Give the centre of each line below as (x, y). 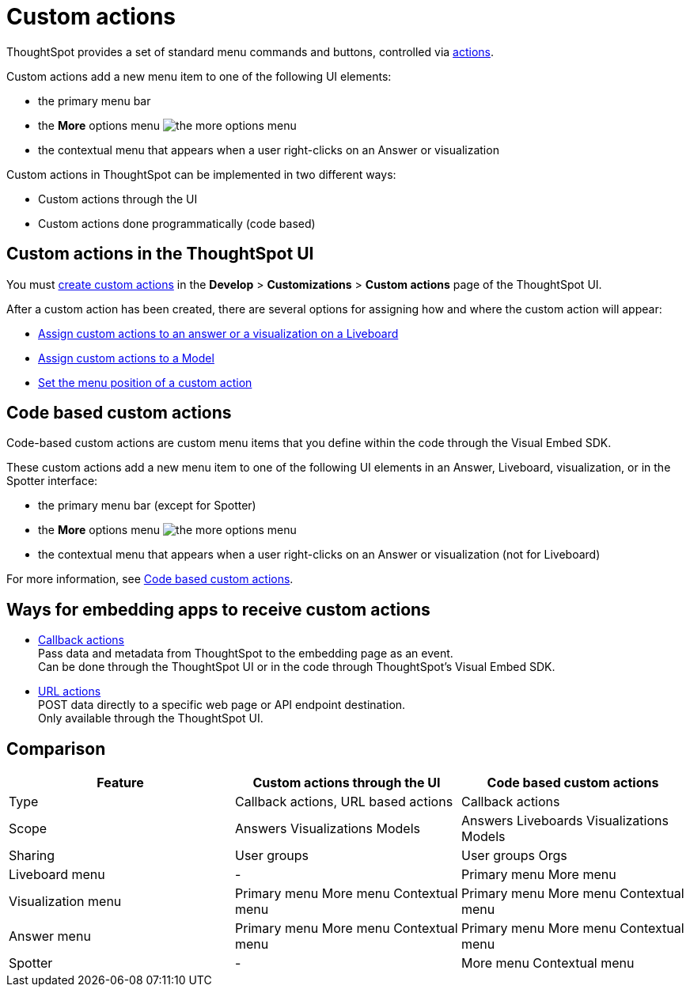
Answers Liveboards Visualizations (565, 821)
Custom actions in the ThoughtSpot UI (160, 254)
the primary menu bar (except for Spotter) (147, 506)
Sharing (32, 856)
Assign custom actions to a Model (126, 358)
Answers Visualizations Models (327, 829)
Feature (120, 783)
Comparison (56, 749)
